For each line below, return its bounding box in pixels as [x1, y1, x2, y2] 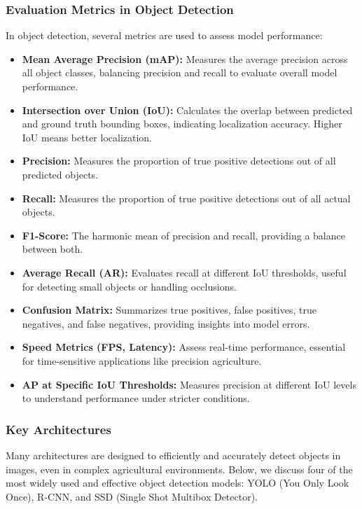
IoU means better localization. [22, 130, 153, 144]
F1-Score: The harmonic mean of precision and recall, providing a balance [22, 228, 345, 242]
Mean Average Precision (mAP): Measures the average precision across [22, 51, 348, 66]
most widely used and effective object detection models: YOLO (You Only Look [6, 475, 349, 490]
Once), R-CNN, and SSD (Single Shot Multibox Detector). [6, 489, 258, 503]
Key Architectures [6, 420, 111, 438]
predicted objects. [22, 167, 99, 181]
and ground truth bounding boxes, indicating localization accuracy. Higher [22, 116, 342, 131]
